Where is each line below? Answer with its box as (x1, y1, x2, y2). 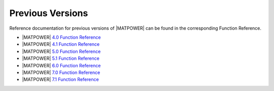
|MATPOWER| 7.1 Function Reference (22, 76, 99, 82)
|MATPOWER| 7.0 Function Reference (22, 69, 100, 75)
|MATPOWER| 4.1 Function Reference (22, 41, 100, 47)
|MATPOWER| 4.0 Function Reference (22, 34, 101, 40)
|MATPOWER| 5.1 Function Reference (22, 55, 100, 61)
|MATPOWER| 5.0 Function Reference (22, 48, 101, 54)
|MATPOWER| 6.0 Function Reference (22, 62, 101, 68)
